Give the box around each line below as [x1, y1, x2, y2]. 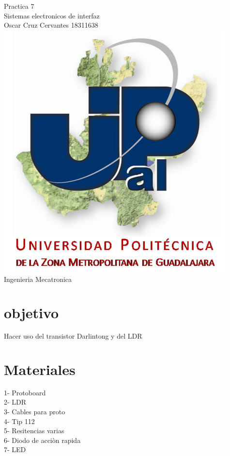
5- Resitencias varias [4, 425, 64, 436]
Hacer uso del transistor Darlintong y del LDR [4, 331, 142, 341]
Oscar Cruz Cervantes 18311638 [4, 20, 98, 30]
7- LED [4, 444, 26, 455]
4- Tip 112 [4, 416, 35, 426]
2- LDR [4, 397, 27, 407]
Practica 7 [4, 1, 34, 11]
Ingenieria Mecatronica [4, 274, 72, 284]
